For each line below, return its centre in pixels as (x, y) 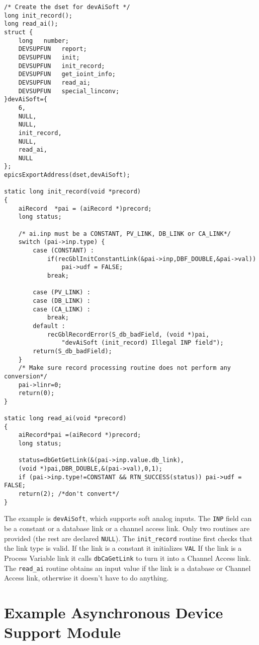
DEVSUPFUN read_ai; (54, 82)
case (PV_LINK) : (62, 293)
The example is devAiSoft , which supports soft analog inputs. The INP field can (128, 518)
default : (49, 326)
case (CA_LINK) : (62, 309)
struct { (19, 32)
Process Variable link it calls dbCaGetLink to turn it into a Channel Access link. (127, 558)
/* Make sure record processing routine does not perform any (125, 368)
